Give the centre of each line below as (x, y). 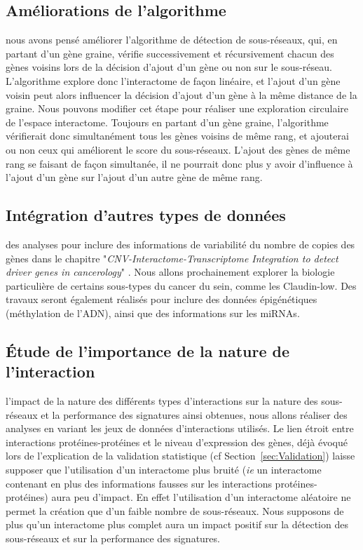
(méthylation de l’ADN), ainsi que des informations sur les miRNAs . (153, 313)
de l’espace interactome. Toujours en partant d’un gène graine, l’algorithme (167, 122)
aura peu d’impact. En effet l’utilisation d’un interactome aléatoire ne (201, 497)
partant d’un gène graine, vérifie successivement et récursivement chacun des (170, 53)
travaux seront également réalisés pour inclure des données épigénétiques (162, 299)
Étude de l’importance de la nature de (148, 350)
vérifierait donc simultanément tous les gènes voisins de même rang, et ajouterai (177, 136)
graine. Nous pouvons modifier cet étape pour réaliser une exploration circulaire (177, 108)
